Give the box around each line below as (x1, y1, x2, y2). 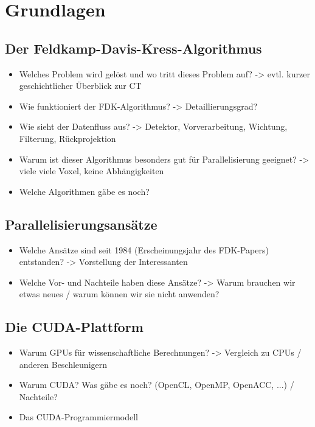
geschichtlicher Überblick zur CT (19, 79, 142, 92)
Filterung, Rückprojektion (19, 132, 116, 144)
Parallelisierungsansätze (5, 214, 157, 233)
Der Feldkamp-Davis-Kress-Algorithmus (5, 38, 262, 57)
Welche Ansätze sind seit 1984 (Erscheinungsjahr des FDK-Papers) (19, 243, 269, 256)
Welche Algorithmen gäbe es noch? (19, 185, 150, 197)
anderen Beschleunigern (19, 358, 108, 370)
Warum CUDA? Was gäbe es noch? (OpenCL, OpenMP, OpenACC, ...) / (19, 378, 294, 391)
